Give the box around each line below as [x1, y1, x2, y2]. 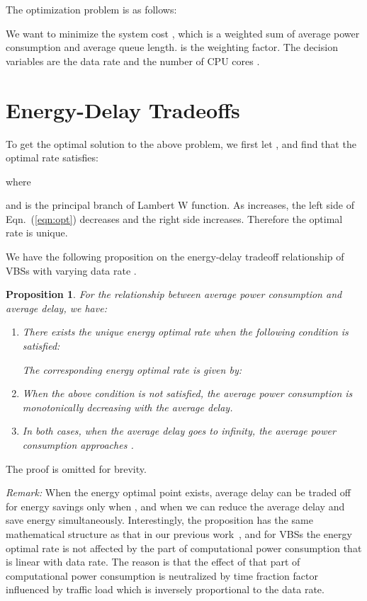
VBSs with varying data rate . [6, 263, 137, 277]
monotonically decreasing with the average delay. [22, 399, 233, 414]
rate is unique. [6, 225, 68, 240]
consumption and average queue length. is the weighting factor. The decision [6, 40, 338, 55]
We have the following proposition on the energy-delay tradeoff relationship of [6, 249, 344, 264]
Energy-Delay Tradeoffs [6, 95, 240, 124]
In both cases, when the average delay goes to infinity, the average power [22, 423, 336, 438]
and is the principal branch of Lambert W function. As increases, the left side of [6, 198, 354, 212]
